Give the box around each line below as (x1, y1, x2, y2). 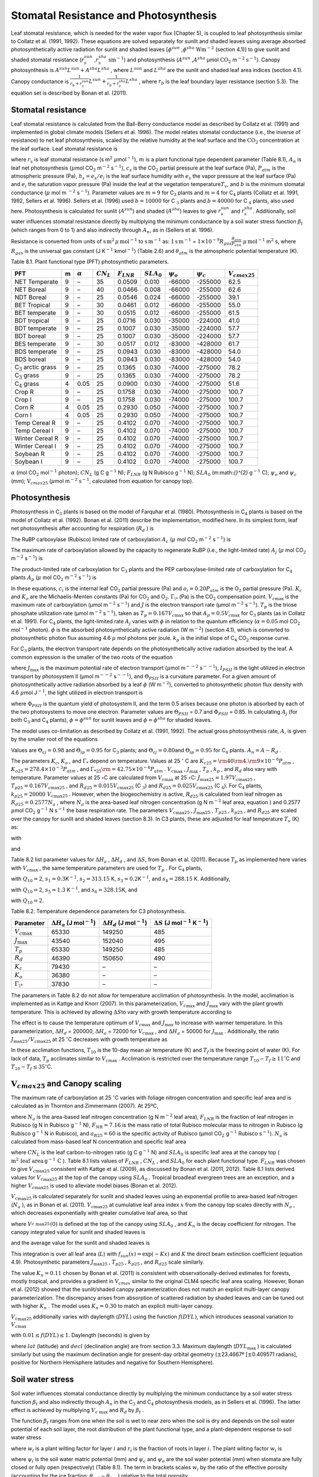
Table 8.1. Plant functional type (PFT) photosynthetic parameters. (11, 258, 170, 265)
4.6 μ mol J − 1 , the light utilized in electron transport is (11, 688, 143, 697)
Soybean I (14, 458, 43, 466)
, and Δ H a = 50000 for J (155, 1027, 215, 1036)
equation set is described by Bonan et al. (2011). (11, 89, 128, 96)
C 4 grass (14, 379, 40, 389)
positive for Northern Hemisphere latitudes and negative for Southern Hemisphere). (11, 1359, 214, 1366)
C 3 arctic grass (14, 363, 57, 372)
